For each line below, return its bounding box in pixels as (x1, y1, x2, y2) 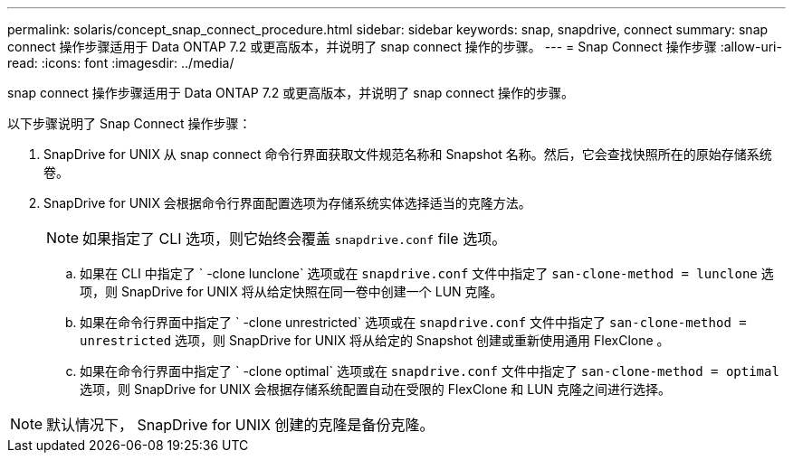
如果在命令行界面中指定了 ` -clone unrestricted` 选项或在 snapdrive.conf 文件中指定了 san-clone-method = (80, 314, 747, 330)
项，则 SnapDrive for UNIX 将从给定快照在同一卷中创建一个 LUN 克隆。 (80, 284, 503, 299)
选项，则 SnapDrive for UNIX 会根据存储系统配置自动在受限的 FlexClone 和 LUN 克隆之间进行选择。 (80, 381, 672, 397)
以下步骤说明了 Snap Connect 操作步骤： (7, 116, 252, 131)
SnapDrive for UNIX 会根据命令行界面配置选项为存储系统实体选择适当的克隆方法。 (43, 195, 531, 211)
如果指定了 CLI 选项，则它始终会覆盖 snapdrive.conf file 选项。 (82, 230, 507, 248)
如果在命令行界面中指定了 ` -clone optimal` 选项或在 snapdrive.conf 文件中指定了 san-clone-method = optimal (80, 363, 779, 379)
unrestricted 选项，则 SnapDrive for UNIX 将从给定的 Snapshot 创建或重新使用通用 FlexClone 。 (80, 333, 670, 348)
